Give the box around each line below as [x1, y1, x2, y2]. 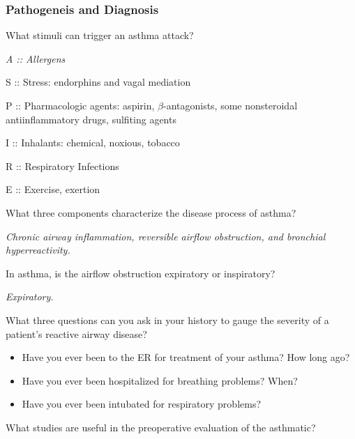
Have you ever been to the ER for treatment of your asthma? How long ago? [22, 350, 350, 364]
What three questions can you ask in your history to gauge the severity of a [6, 312, 329, 327]
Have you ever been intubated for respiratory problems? [22, 396, 262, 411]
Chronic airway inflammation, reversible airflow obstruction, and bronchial [6, 229, 326, 243]
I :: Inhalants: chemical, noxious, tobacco [6, 135, 180, 150]
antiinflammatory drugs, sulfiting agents [6, 111, 176, 126]
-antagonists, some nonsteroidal [163, 98, 298, 112]
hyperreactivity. [6, 242, 70, 257]
